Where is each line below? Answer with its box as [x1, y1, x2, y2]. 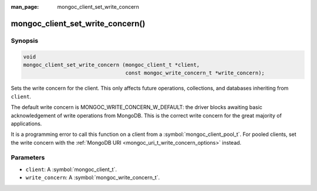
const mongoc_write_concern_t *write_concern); [125, 70, 265, 76]
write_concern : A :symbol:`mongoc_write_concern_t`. [25, 174, 160, 181]
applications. [11, 120, 42, 127]
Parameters [11, 154, 45, 162]
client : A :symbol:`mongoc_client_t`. [25, 166, 117, 173]
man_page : [11, 4, 39, 10]
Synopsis [11, 36, 38, 45]
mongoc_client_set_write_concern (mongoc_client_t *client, [23, 62, 200, 68]
